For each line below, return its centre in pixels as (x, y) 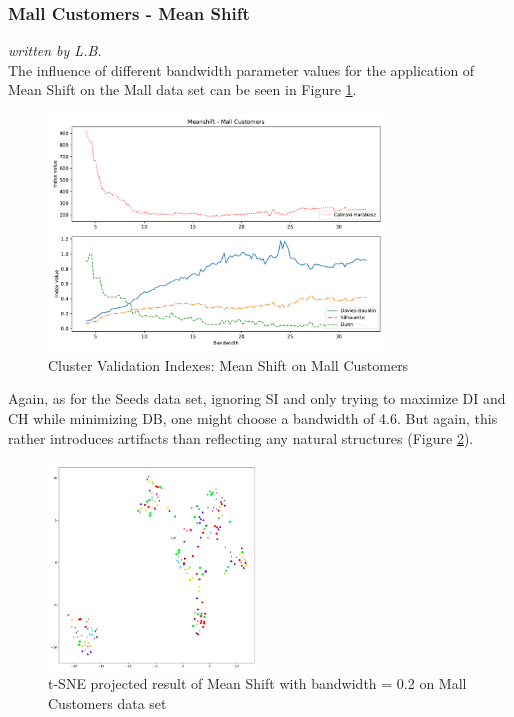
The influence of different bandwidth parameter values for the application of (241, 69)
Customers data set (107, 702)
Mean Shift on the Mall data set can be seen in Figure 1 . (182, 89)
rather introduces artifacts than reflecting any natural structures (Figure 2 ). (241, 437)
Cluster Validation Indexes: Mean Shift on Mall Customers (228, 364)
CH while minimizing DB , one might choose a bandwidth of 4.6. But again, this (253, 417)
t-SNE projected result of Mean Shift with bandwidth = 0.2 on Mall (257, 683)
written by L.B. (55, 50)
